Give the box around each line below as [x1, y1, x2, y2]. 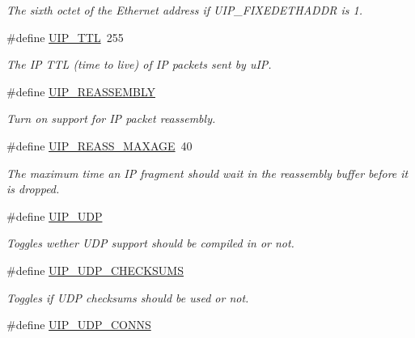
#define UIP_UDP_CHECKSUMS [6, 261, 184, 278]
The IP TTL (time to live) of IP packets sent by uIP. [6, 56, 272, 73]
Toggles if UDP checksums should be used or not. [6, 289, 249, 306]
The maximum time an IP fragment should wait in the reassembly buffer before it [6, 164, 409, 181]
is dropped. [6, 180, 60, 197]
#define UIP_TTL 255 [6, 28, 124, 45]
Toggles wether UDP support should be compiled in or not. [6, 234, 294, 251]
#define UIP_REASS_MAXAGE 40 [6, 137, 193, 154]
